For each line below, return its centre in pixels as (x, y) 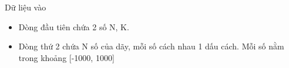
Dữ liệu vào (26, 7)
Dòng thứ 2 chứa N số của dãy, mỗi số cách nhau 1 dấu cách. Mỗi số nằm (151, 46)
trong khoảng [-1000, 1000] (66, 57)
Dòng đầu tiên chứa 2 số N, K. (74, 26)
